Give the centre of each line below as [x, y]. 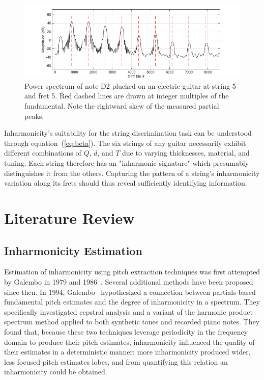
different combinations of [43, 153]
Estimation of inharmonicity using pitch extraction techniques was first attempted [132, 272]
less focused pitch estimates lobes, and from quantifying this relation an [116, 361]
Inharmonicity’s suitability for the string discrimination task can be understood [128, 133]
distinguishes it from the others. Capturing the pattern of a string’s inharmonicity [132, 173]
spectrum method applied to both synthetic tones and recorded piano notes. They [132, 322]
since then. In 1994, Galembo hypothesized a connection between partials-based [130, 292]
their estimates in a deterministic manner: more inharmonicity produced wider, [127, 352]
